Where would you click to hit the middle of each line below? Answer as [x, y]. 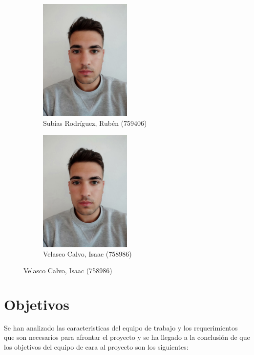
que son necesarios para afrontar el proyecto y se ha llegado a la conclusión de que [127, 337]
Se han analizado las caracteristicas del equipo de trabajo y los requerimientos [121, 327]
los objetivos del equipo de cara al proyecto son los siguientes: [96, 346]
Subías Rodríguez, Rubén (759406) [95, 123]
